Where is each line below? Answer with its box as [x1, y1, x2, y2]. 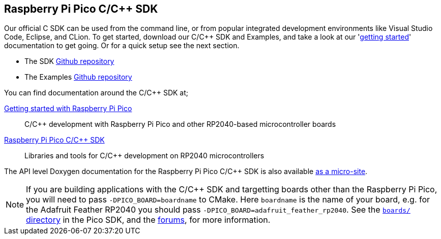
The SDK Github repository [24, 57, 114, 66]
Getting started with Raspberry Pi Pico [4, 104, 132, 113]
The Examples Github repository [24, 73, 132, 82]
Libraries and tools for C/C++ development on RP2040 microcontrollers [24, 151, 264, 160]
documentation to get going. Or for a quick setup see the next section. [4, 41, 240, 50]
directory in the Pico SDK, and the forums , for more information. [26, 215, 271, 225]
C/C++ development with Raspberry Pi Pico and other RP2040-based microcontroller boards [24, 120, 336, 129]
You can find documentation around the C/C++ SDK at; [4, 88, 188, 97]
